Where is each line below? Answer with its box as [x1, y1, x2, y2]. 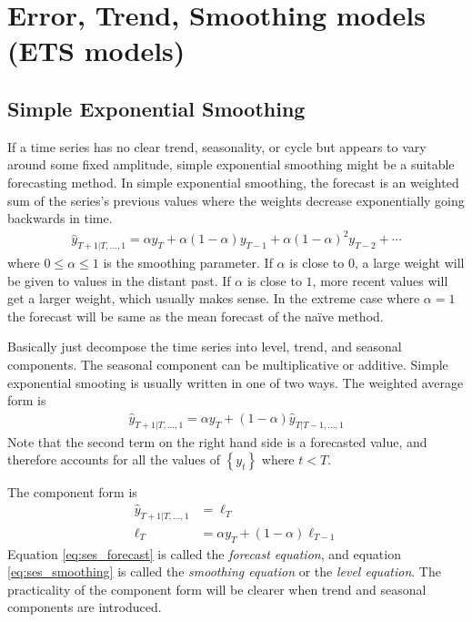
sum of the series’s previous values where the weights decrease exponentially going [7, 190, 465, 209]
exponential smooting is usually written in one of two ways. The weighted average [7, 372, 464, 392]
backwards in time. [7, 209, 113, 228]
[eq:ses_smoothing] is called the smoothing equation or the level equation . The [7, 562, 441, 581]
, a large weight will [354, 253, 465, 272]
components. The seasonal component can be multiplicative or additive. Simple [7, 355, 448, 374]
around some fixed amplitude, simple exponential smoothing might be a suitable [7, 155, 455, 174]
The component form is [7, 483, 137, 502]
